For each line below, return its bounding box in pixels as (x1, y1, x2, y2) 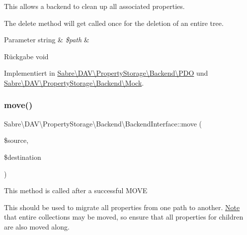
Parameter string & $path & (4, 34, 89, 45)
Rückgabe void (4, 51, 49, 61)
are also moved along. (4, 221, 70, 232)
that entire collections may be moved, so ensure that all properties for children (4, 212, 244, 222)
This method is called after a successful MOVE (4, 185, 148, 196)
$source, (4, 135, 29, 145)
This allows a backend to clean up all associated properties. (4, 1, 185, 11)
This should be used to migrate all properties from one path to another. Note (4, 202, 240, 212)
